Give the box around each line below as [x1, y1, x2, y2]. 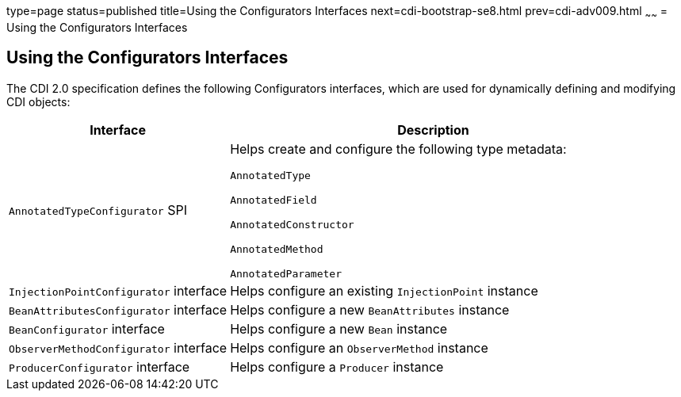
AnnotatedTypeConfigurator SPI [9, 202, 187, 219]
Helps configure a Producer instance [230, 358, 444, 375]
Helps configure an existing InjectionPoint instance [230, 282, 538, 299]
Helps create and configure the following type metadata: [230, 140, 567, 157]
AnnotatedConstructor [230, 218, 354, 231]
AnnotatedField [230, 193, 317, 206]
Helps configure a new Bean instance [230, 320, 448, 337]
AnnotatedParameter [230, 267, 342, 280]
